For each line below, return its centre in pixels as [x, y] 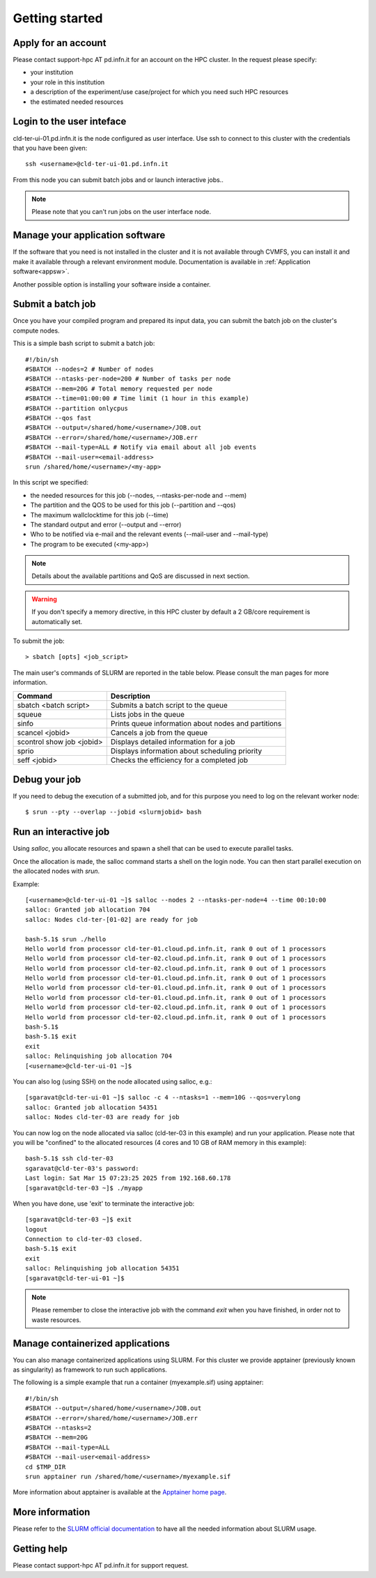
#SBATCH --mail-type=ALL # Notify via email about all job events [141, 447]
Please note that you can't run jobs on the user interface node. [122, 212]
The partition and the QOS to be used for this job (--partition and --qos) [133, 505]
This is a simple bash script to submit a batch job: [84, 343]
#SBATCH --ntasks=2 [58, 1428]
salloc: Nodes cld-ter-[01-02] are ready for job [112, 919]
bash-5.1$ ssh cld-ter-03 [70, 1159]
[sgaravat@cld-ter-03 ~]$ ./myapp [84, 1188]
